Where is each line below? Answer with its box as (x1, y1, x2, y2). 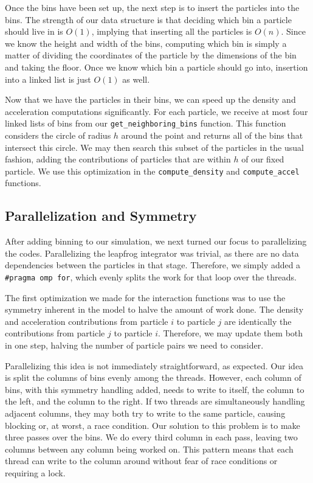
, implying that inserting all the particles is (91, 25, 252, 38)
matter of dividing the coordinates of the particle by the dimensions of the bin (5, 49, 297, 61)
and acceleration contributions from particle (5, 314, 168, 327)
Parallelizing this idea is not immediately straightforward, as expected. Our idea (5, 359, 304, 372)
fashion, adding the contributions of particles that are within (5, 153, 231, 165)
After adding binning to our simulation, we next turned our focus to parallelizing (5, 235, 307, 248)
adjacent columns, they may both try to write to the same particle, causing (5, 407, 286, 420)
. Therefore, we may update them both (158, 327, 303, 339)
